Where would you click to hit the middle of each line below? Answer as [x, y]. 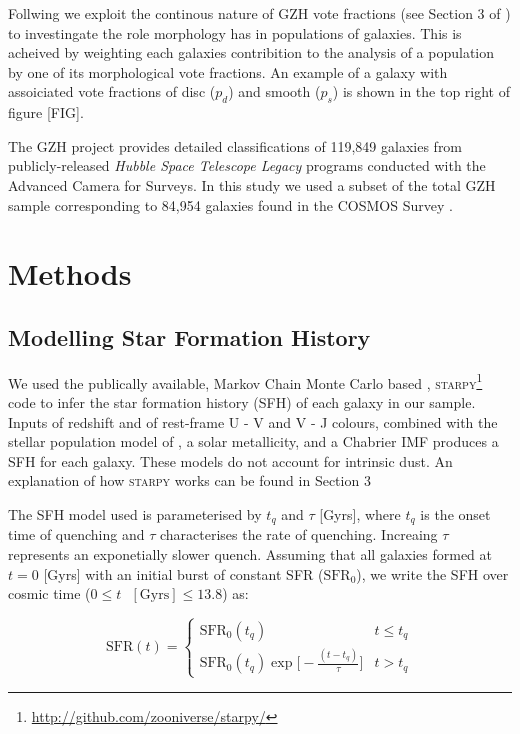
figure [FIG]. [46, 112]
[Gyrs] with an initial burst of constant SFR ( [183, 573]
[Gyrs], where [360, 513]
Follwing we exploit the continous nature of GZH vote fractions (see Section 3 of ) [259, 13]
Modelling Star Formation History [189, 336]
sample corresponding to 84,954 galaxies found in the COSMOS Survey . [230, 204]
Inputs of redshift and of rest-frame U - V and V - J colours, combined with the [253, 421]
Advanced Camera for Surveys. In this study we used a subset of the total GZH [252, 184]
